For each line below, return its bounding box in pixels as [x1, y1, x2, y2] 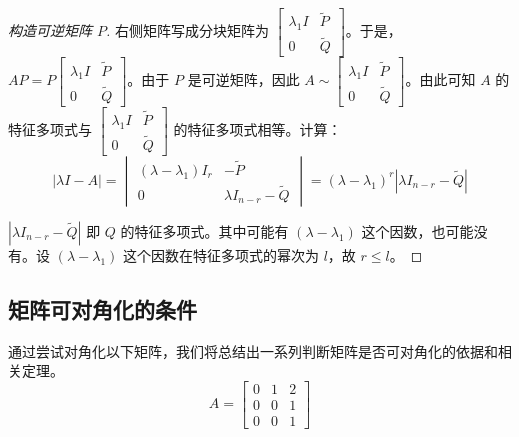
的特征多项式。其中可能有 [120, 220, 289, 241]
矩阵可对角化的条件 [8, 293, 197, 324]
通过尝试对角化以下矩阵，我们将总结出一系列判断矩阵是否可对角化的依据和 [8, 340, 498, 361]
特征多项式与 [8, 118, 92, 139]
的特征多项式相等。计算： [173, 118, 342, 139]
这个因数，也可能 [361, 220, 474, 241]
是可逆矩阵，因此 [187, 69, 300, 90]
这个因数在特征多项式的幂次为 [122, 244, 319, 265]
